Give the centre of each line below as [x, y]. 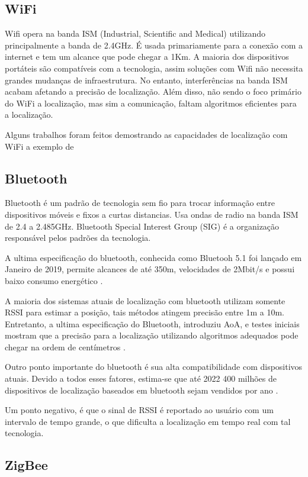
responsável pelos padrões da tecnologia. [78, 238]
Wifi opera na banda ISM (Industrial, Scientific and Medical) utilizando [135, 33]
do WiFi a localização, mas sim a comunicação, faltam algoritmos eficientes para [151, 103]
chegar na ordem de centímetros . [65, 347]
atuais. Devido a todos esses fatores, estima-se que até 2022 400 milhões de [141, 378]
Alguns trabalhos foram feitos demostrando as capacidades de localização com [146, 134]
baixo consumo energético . [54, 280]
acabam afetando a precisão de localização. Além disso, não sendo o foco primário [153, 91]
